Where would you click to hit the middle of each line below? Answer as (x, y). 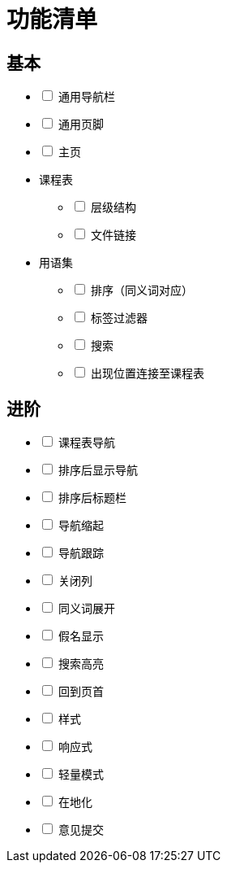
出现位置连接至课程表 (147, 373)
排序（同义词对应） (141, 290)
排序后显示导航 (98, 470)
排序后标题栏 (92, 498)
